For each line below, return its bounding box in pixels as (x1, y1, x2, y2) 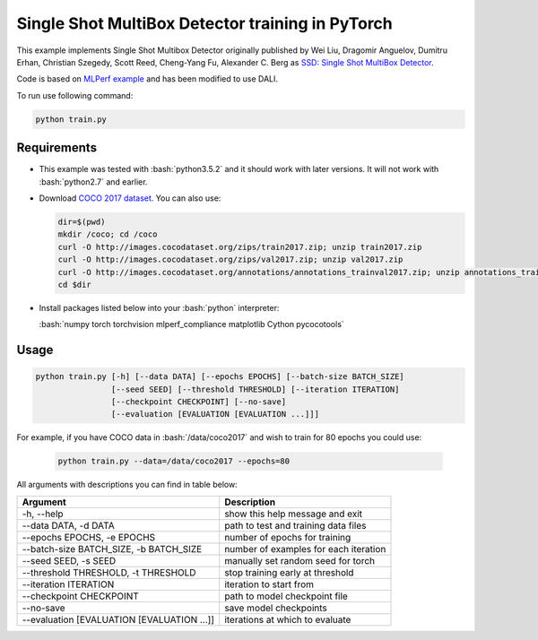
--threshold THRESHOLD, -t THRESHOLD (22, 566, 196, 578)
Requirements (16, 140, 98, 156)
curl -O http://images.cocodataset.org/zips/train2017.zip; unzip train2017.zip (57, 242, 422, 252)
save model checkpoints (224, 601, 327, 614)
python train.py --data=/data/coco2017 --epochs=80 (57, 456, 291, 466)
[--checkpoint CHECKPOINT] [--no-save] (110, 397, 287, 407)
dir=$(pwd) (57, 216, 106, 227)
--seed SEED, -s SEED (22, 554, 117, 566)
